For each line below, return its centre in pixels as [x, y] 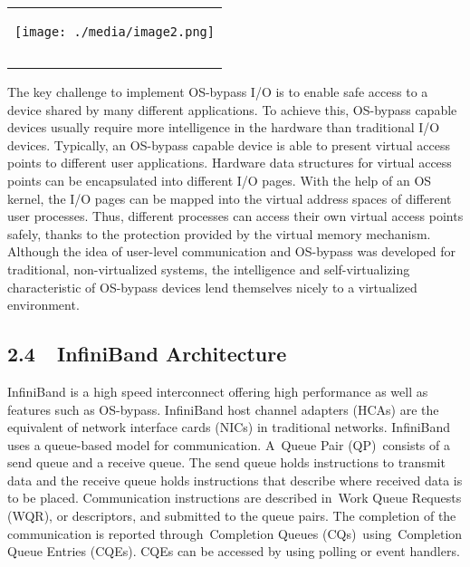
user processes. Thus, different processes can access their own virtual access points [235, 216]
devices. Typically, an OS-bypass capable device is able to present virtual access [229, 144]
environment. [43, 305]
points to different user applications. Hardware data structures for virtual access [230, 163]
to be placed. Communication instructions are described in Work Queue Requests [235, 498]
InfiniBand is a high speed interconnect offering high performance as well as [218, 391]
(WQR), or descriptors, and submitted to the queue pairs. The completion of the [232, 516]
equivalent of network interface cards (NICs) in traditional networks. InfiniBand [229, 427]
